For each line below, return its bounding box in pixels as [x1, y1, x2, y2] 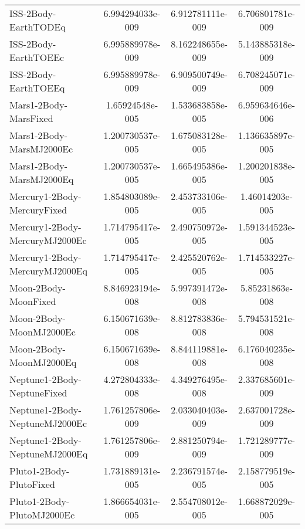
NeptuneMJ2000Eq [9, 447, 88, 460]
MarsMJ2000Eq [9, 172, 74, 186]
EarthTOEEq [9, 81, 65, 94]
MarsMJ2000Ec [9, 142, 73, 155]
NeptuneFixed [9, 386, 67, 399]
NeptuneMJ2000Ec [9, 416, 87, 430]
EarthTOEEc [9, 50, 65, 64]
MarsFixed [9, 111, 53, 125]
